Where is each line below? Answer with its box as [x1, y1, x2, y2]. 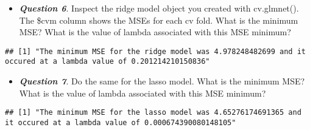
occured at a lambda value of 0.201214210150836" [5, 57, 210, 66]
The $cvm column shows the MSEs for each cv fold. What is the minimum [19, 13, 298, 26]
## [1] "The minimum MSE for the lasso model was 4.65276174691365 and [5, 108, 301, 117]
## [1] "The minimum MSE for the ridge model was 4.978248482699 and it [5, 47, 306, 56]
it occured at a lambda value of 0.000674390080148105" [5, 118, 236, 127]
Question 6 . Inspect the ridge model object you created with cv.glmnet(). [19, 2, 299, 14]
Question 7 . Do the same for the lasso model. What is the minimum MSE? [19, 75, 305, 87]
